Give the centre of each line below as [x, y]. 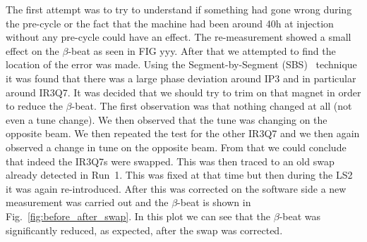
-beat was [300, 216]
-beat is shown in [214, 202]
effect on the [32, 50]
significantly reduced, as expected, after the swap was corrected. [144, 230]
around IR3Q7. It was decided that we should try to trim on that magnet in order [183, 92]
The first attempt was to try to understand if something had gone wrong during [179, 9]
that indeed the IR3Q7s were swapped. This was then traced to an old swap [170, 161]
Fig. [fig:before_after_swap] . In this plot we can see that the [138, 216]
